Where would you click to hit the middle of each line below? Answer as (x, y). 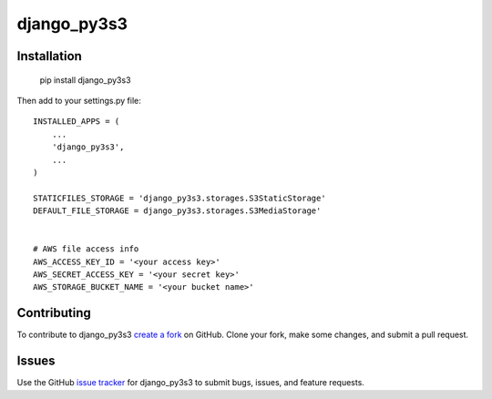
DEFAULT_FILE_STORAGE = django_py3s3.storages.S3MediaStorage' (177, 211)
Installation (49, 56)
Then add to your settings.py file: (79, 100)
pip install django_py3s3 (85, 80)
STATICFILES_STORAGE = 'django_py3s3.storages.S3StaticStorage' (180, 198)
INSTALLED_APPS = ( (77, 122)
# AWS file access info (86, 249)
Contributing (54, 313)
